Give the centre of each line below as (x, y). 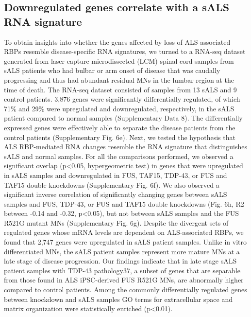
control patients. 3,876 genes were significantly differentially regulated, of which (122, 99)
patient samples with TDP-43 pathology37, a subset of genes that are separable (122, 270)
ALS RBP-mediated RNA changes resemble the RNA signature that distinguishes (126, 147)
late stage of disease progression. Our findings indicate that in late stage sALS (120, 261)
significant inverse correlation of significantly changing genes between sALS (116, 194)
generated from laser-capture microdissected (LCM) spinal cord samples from (119, 61)
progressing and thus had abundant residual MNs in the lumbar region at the (119, 79)
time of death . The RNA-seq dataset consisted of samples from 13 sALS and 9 (120, 89)
